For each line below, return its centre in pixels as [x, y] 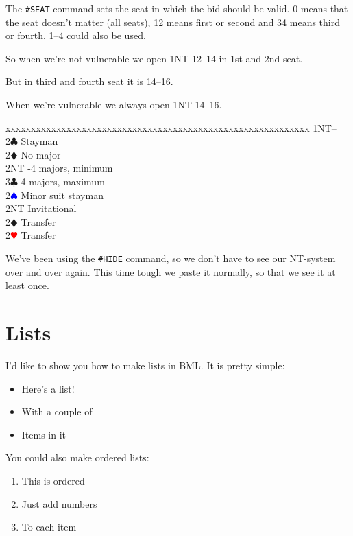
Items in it [44, 434]
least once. [27, 285]
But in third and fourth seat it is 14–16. [89, 81]
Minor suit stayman [62, 195]
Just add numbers [59, 503]
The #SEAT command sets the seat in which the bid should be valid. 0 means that [177, 8]
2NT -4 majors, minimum [59, 168]
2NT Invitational [41, 208]
